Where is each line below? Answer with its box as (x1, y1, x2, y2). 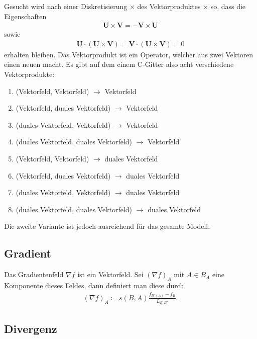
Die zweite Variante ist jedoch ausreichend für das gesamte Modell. (4, 221, 210, 231)
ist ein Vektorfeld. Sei (77, 269, 144, 280)
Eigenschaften (4, 11, 47, 21)
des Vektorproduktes (137, 1, 201, 11)
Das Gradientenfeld (4, 269, 64, 280)
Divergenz (4, 320, 57, 336)
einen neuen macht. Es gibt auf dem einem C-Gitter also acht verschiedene (4, 59, 234, 69)
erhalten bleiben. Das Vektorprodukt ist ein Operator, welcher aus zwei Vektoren (4, 49, 253, 59)
